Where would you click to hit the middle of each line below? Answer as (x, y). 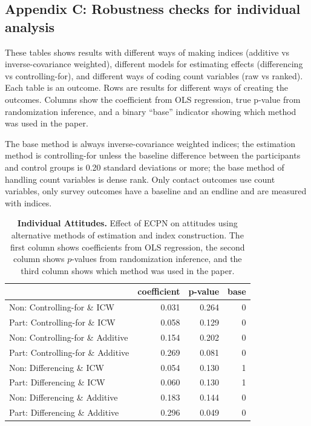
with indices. (28, 202)
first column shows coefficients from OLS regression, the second (128, 247)
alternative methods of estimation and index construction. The (127, 234)
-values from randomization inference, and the (157, 259)
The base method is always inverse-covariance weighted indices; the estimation (150, 143)
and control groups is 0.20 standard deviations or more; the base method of (145, 167)
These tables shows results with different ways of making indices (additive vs (147, 52)
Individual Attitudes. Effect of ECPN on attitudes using (127, 223)
